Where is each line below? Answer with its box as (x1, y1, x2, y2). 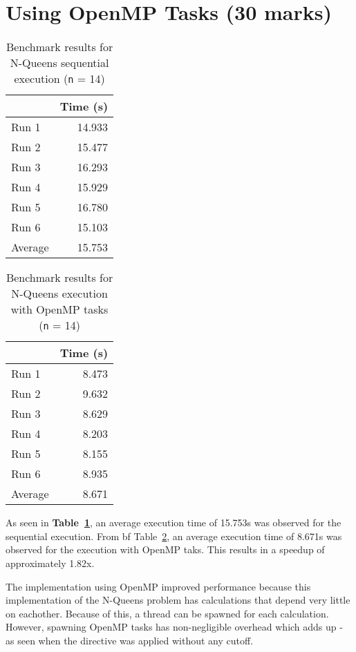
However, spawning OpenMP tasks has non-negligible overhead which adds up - (6, 620, 343, 634)
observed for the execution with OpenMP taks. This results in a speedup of (6, 542, 325, 557)
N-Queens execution (11, 285, 108, 302)
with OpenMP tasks (10, 301, 109, 318)
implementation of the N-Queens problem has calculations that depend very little (6, 593, 350, 607)
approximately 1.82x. (6, 555, 95, 570)
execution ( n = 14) (14, 70, 105, 87)
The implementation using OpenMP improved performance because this (6, 579, 311, 593)
